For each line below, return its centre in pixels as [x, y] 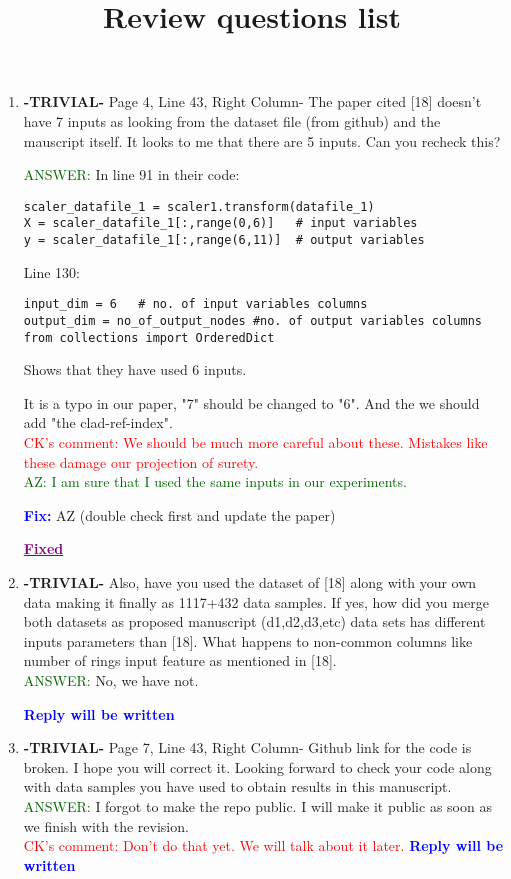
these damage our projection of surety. [141, 461]
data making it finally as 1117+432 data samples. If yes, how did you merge [256, 601]
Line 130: [51, 271]
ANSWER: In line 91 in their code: [131, 174]
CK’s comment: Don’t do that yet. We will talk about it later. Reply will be [263, 845]
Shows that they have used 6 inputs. [135, 369]
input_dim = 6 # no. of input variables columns [195, 304]
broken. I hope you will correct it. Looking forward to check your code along [257, 766]
